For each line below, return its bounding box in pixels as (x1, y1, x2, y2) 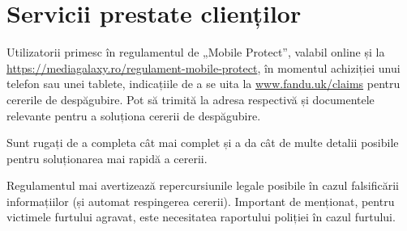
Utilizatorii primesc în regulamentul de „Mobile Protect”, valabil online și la (6, 44, 385, 61)
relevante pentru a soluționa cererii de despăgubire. (6, 107, 261, 124)
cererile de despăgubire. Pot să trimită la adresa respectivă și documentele (6, 90, 375, 107)
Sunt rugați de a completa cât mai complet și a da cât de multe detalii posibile (6, 134, 399, 151)
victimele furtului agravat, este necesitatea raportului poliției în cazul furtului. (6, 208, 396, 225)
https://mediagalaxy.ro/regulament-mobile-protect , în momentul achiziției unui (6, 59, 401, 76)
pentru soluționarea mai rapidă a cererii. (6, 149, 208, 166)
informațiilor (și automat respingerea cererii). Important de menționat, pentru (6, 192, 395, 209)
